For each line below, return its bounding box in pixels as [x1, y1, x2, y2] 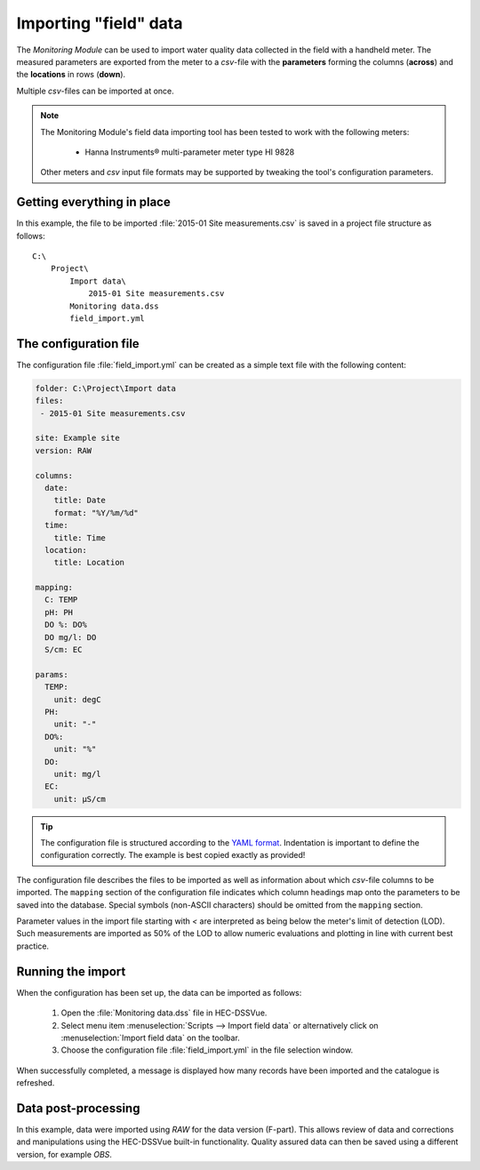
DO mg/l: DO [44, 632, 97, 642]
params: [35, 669, 68, 679]
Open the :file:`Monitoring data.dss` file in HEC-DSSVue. [60, 1007, 268, 1018]
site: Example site [35, 433, 120, 444]
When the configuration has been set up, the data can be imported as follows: [16, 987, 302, 998]
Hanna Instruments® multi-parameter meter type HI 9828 [84, 147, 295, 157]
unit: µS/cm [53, 794, 107, 804]
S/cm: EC [44, 645, 83, 655]
